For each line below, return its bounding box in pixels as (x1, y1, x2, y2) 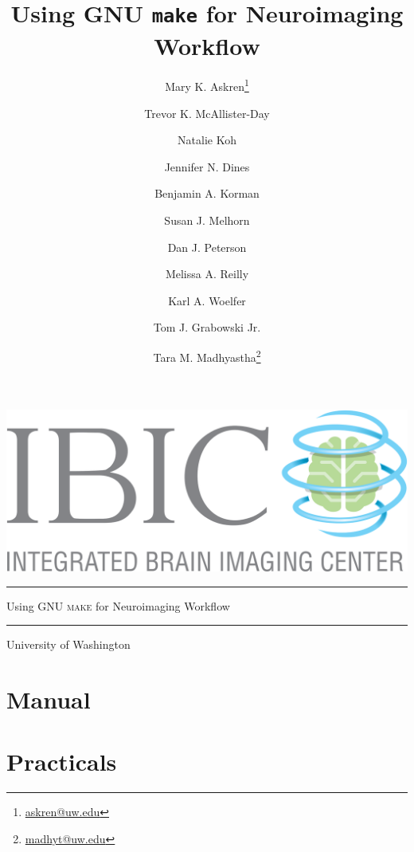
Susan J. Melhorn (164, 212, 250, 229)
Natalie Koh (178, 132, 236, 148)
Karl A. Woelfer (168, 292, 246, 308)
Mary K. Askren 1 (165, 76, 249, 95)
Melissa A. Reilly (165, 265, 249, 282)
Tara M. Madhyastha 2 (153, 347, 261, 365)
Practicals (6, 745, 117, 778)
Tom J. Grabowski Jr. (153, 319, 261, 336)
